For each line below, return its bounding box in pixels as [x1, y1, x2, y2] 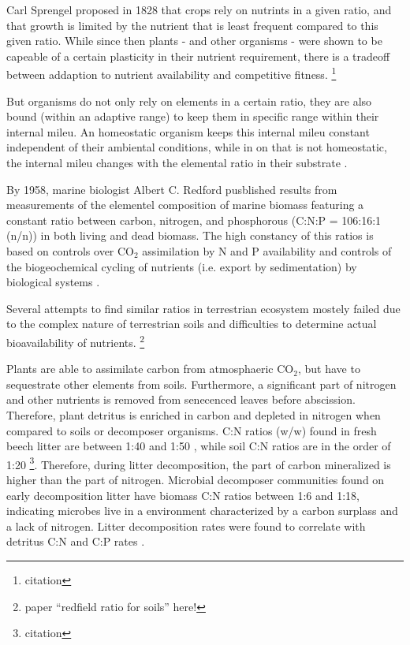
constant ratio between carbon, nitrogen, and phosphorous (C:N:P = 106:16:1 [6, 211, 382, 228]
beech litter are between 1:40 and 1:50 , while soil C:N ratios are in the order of [6, 438, 391, 454]
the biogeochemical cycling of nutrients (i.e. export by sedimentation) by [6, 258, 357, 274]
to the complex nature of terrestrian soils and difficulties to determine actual [6, 315, 377, 332]
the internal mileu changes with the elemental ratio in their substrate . [6, 155, 348, 170]
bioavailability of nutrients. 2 [6, 331, 145, 350]
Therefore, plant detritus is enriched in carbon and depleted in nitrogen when [6, 406, 381, 423]
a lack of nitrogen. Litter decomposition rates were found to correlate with [6, 517, 366, 534]
